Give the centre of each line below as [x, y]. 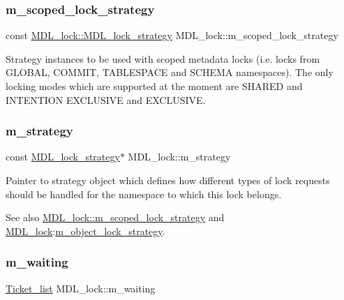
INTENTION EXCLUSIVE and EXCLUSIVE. [106, 99]
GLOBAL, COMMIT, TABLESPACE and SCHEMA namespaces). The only [170, 72]
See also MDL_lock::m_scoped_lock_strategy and [115, 217]
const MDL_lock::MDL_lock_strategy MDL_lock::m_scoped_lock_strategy [172, 35]
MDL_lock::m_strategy [179, 157]
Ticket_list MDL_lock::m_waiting [81, 288]
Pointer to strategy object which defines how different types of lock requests [168, 180]
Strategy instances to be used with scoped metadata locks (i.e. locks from [163, 58]
